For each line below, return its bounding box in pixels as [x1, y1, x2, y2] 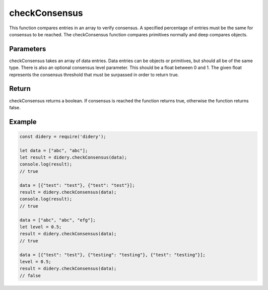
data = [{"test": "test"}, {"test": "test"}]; [19, 182, 135, 188]
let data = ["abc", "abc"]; [19, 147, 88, 153]
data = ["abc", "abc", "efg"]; [19, 217, 96, 223]
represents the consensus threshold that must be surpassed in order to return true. [9, 72, 179, 77]
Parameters [9, 45, 46, 53]
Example [9, 117, 37, 126]
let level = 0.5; [19, 224, 62, 229]
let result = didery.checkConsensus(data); [19, 154, 128, 160]
